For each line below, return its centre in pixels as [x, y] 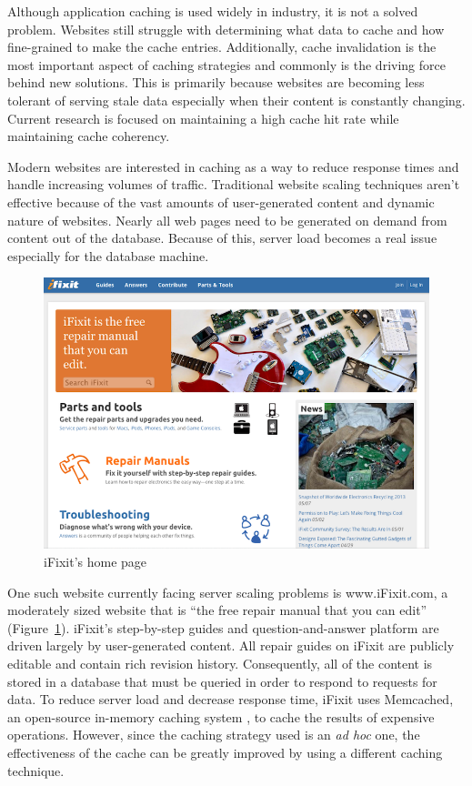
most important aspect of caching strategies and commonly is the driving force [226, 64]
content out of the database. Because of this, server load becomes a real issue [222, 238]
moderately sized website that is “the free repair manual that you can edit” [217, 610]
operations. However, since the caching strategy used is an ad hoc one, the [214, 735]
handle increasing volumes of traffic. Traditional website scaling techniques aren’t [234, 184]
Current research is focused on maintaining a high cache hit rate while [203, 118]
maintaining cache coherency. [89, 136]
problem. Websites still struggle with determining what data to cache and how [226, 29]
